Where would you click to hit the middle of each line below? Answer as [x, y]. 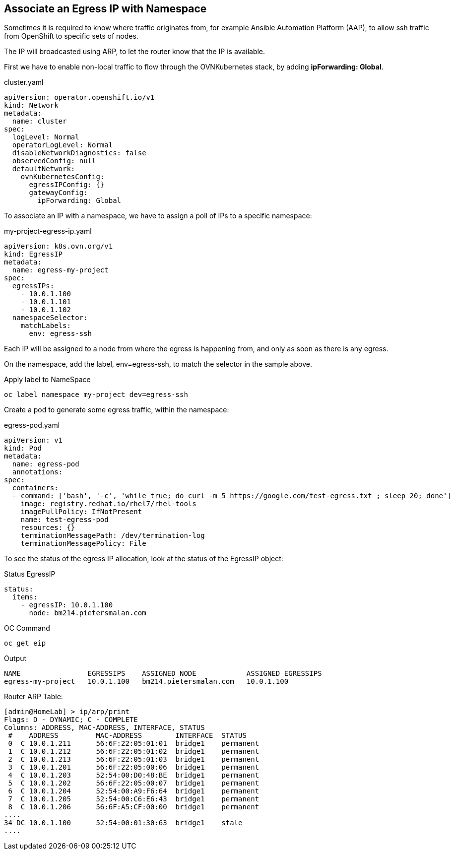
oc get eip [25, 643]
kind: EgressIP [33, 254]
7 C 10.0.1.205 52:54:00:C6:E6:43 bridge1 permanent [134, 799]
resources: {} [48, 528]
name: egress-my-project [60, 270]
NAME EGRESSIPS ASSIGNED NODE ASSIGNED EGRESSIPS [163, 674]
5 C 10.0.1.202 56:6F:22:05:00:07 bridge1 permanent [134, 783]
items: [25, 597]
